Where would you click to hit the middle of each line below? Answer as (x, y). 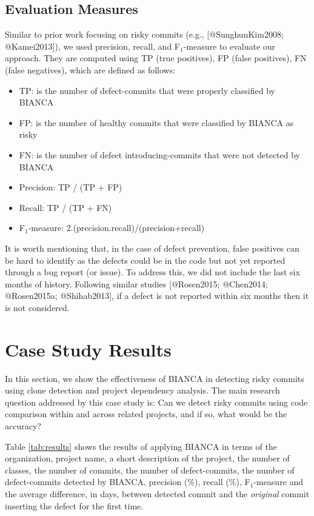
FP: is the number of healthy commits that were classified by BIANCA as (156, 122)
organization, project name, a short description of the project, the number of (147, 458)
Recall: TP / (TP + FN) (65, 207)
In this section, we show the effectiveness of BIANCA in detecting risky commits (155, 378)
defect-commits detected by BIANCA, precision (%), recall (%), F (128, 482)
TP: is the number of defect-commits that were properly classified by (147, 90)
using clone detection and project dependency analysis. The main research (142, 390)
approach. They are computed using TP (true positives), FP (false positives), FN (156, 58)
